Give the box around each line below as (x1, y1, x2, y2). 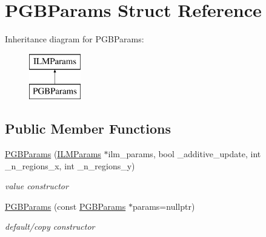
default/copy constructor (5, 220, 95, 233)
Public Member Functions (5, 119, 171, 138)
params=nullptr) (132, 200, 195, 212)
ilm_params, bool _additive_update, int (108, 148, 261, 160)
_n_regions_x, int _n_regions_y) (5, 159, 135, 172)
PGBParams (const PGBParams (5, 200, 126, 212)
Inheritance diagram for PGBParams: (5, 33, 144, 45)
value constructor (5, 180, 68, 192)
